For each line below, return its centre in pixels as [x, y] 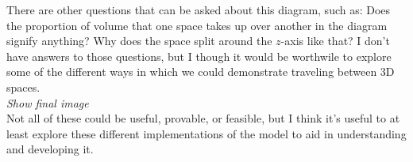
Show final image [48, 102]
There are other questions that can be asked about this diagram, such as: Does [199, 9]
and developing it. [50, 149]
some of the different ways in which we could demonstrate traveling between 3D [201, 72]
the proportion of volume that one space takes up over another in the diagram [197, 25]
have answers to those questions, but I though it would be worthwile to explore [199, 56]
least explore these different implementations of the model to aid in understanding [206, 133]
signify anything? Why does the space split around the [139, 41]
